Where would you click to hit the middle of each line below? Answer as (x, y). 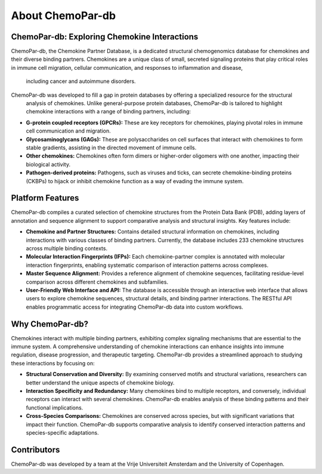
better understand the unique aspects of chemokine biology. (100, 383)
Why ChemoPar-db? (50, 324)
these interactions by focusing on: (53, 363)
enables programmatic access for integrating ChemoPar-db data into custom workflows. (135, 307)
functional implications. (55, 407)
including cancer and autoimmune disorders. (81, 81)
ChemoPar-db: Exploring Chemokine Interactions (105, 37)
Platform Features (45, 198)
